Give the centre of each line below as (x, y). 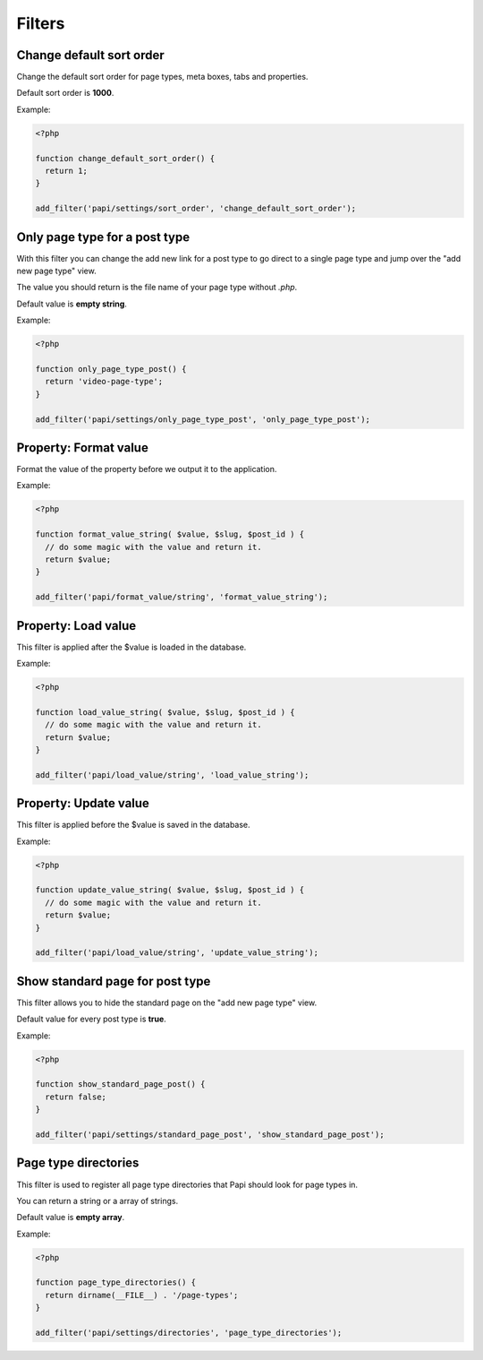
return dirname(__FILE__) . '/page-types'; (142, 1295)
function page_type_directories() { (116, 1283)
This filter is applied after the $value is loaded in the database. (131, 647)
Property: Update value (83, 803)
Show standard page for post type (114, 981)
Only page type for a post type (103, 237)
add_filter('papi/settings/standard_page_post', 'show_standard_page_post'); (210, 1135)
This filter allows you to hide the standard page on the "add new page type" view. (167, 1003)
